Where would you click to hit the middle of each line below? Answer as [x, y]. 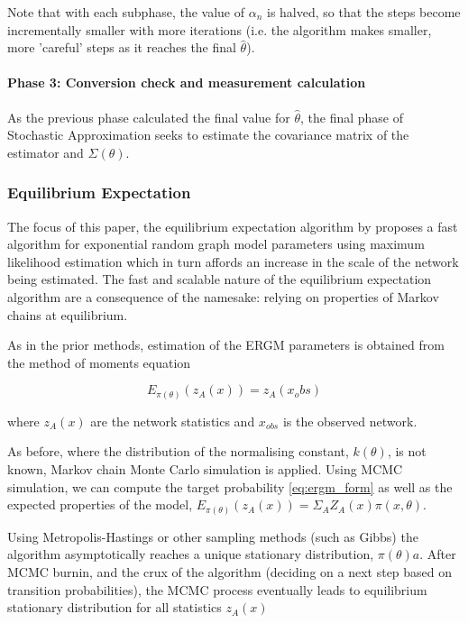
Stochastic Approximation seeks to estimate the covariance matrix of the [208, 135]
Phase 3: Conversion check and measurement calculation [187, 82]
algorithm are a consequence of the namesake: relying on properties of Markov [223, 296]
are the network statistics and [173, 421]
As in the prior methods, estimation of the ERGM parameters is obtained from [226, 345]
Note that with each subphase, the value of [126, 12]
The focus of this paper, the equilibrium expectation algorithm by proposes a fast [233, 226]
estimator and [46, 152]
